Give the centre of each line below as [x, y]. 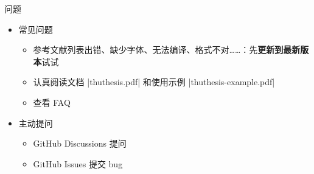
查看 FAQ [52, 102]
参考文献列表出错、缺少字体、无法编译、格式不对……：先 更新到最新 [167, 50]
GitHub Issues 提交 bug [78, 163]
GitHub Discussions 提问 [80, 143]
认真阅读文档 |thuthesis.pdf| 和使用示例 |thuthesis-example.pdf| [154, 82]
